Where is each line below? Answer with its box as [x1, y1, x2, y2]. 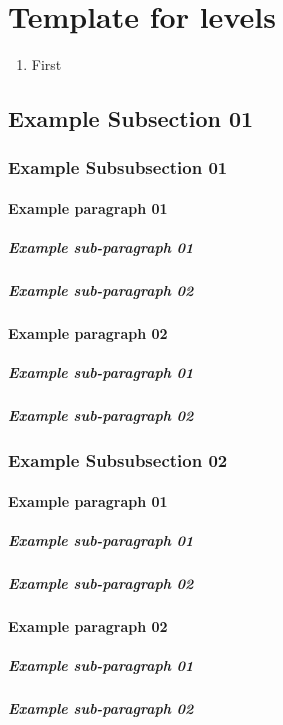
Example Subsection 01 [8, 103, 254, 134]
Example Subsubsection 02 [8, 448, 228, 473]
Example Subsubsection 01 [8, 155, 228, 180]
